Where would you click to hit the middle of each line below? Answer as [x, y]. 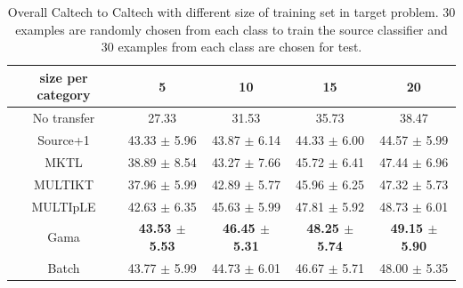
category [64, 95]
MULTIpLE [64, 206]
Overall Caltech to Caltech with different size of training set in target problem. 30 [231, 12]
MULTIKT [64, 184]
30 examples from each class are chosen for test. [231, 47]
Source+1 [64, 140]
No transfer [64, 118]
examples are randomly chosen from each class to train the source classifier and [231, 29]
